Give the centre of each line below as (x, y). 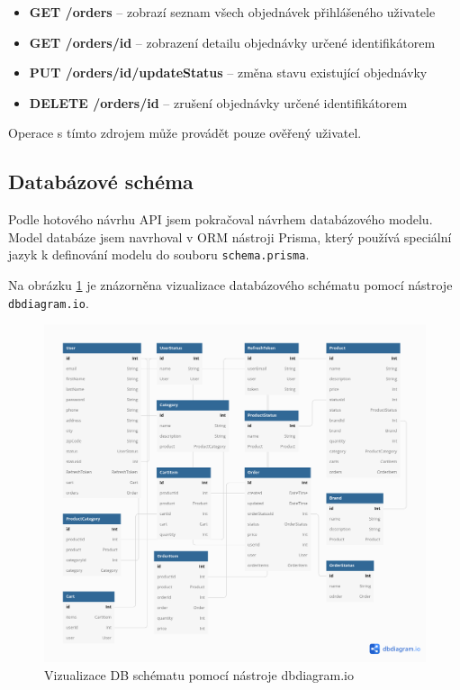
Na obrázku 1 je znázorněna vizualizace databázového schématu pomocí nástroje (230, 285)
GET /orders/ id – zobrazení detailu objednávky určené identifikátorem (232, 42)
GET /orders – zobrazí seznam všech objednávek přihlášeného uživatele (232, 12)
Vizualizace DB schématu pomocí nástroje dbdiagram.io (199, 674)
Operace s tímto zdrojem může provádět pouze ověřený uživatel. (185, 133)
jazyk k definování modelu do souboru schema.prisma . (159, 254)
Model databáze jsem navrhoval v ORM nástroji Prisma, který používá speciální (230, 236)
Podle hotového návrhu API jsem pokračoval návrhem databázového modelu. (221, 219)
